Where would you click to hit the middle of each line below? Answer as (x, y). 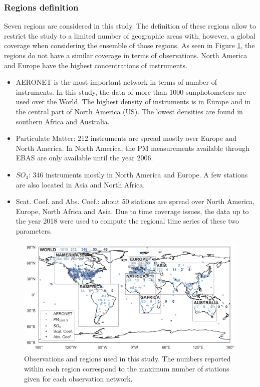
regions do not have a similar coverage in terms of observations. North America (126, 55)
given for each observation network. (78, 378)
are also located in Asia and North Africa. (80, 184)
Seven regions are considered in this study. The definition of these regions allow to (130, 26)
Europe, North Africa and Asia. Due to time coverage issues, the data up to (132, 211)
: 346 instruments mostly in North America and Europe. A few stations (138, 174)
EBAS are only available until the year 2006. (84, 158)
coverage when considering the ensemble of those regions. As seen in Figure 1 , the (129, 45)
